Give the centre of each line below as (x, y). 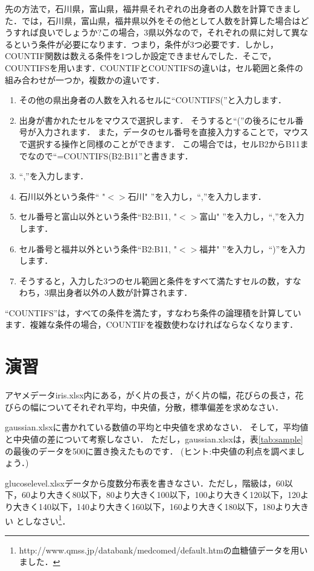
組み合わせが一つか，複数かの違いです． (85, 79)
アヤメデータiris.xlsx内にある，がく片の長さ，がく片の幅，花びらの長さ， (150, 395)
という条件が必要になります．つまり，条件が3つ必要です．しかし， (146, 44)
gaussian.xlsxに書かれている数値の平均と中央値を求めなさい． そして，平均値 (157, 427)
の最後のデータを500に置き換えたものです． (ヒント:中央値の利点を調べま (151, 451)
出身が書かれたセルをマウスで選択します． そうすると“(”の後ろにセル (157, 120)
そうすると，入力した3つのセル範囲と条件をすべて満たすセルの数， (152, 280)
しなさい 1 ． (47, 520)
